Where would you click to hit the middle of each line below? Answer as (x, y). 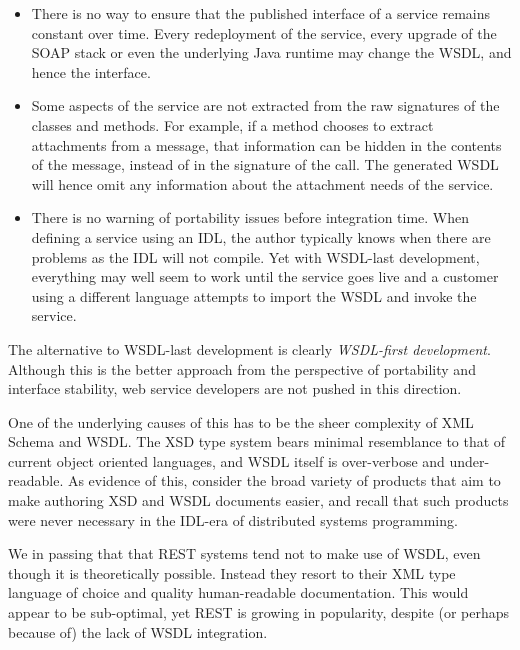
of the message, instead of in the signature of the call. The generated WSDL (265, 164)
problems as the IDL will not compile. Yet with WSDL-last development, (255, 256)
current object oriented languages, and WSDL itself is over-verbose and (226, 460)
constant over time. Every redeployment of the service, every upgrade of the (264, 32)
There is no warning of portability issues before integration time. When (250, 217)
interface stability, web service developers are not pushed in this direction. (235, 388)
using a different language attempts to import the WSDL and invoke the (254, 295)
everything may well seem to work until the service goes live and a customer (265, 276)
